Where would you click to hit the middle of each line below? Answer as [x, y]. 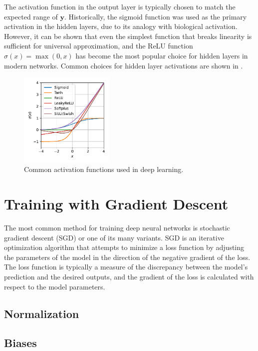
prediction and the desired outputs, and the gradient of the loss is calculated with [129, 277]
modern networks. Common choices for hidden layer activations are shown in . [124, 65]
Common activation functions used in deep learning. [104, 169]
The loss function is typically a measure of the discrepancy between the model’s [126, 267]
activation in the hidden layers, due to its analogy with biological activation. [121, 26]
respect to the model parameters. [55, 286]
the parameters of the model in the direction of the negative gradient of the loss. [127, 257]
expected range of [31, 16]
